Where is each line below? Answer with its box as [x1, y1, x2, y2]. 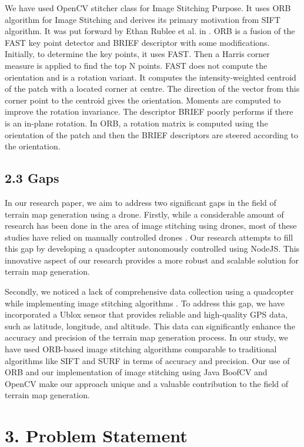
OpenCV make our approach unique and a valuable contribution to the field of [5, 377, 289, 389]
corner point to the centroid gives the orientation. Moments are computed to [5, 94, 281, 106]
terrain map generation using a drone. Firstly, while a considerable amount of [5, 208, 284, 220]
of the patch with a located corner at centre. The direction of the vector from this [5, 82, 300, 95]
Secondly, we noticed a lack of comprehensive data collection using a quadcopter [5, 285, 294, 298]
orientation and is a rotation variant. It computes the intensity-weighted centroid [5, 71, 296, 83]
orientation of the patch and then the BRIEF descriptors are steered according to [5, 128, 299, 141]
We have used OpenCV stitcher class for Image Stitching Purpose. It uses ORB [5, 2, 291, 14]
